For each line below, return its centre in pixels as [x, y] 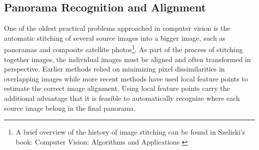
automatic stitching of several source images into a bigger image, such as [115, 37]
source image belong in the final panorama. [70, 108]
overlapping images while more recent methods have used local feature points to [126, 78]
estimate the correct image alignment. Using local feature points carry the [117, 88]
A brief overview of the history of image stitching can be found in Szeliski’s [130, 132]
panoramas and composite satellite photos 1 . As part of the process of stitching [124, 49]
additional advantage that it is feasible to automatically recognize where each [122, 98]
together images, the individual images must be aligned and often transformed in [128, 59]
